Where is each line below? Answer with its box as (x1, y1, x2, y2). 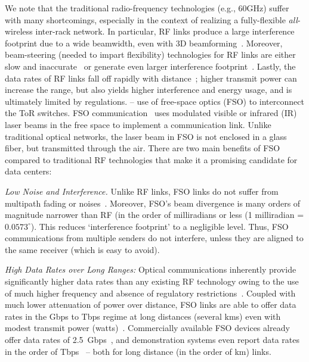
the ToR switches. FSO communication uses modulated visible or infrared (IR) (5, 107, 297, 119)
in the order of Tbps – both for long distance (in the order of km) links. (5, 345, 271, 357)
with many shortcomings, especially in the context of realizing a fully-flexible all (5, 13, 298, 26)
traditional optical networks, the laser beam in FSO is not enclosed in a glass (5, 130, 287, 142)
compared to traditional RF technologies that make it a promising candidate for (5, 153, 298, 166)
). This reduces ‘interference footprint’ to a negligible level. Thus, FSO (30, 220, 289, 232)
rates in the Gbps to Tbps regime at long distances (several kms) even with (5, 310, 281, 322)
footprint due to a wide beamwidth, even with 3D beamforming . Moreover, (5, 36, 283, 49)
